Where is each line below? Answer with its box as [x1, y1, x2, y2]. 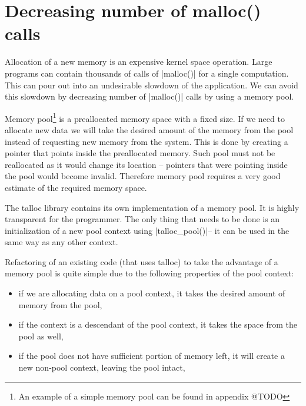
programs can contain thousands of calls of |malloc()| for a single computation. [5, 67, 289, 79]
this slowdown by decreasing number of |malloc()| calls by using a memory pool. [5, 90, 294, 103]
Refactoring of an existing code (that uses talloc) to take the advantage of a [5, 255, 278, 268]
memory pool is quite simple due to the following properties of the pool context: [5, 267, 294, 279]
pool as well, [18, 329, 64, 342]
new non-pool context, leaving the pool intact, [18, 361, 185, 374]
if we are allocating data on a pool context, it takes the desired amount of [18, 287, 285, 299]
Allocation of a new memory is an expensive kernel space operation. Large [5, 55, 272, 68]
